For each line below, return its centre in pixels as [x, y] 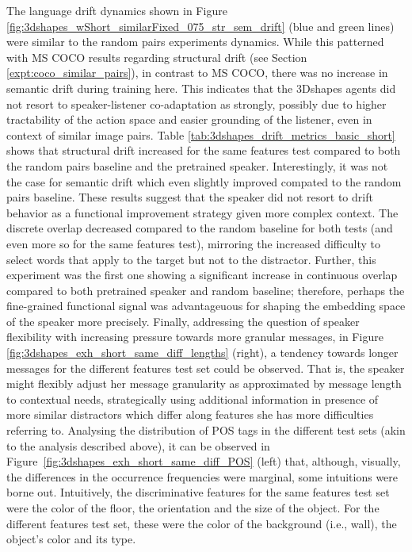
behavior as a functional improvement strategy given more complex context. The [202, 212]
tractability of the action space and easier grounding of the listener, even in [189, 119]
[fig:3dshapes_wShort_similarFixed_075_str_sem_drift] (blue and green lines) [200, 26]
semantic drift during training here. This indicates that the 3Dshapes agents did [201, 88]
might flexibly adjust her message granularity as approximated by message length [204, 383]
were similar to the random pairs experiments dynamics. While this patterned [195, 42]
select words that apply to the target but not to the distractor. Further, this [191, 259]
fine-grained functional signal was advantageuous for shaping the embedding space [206, 306]
